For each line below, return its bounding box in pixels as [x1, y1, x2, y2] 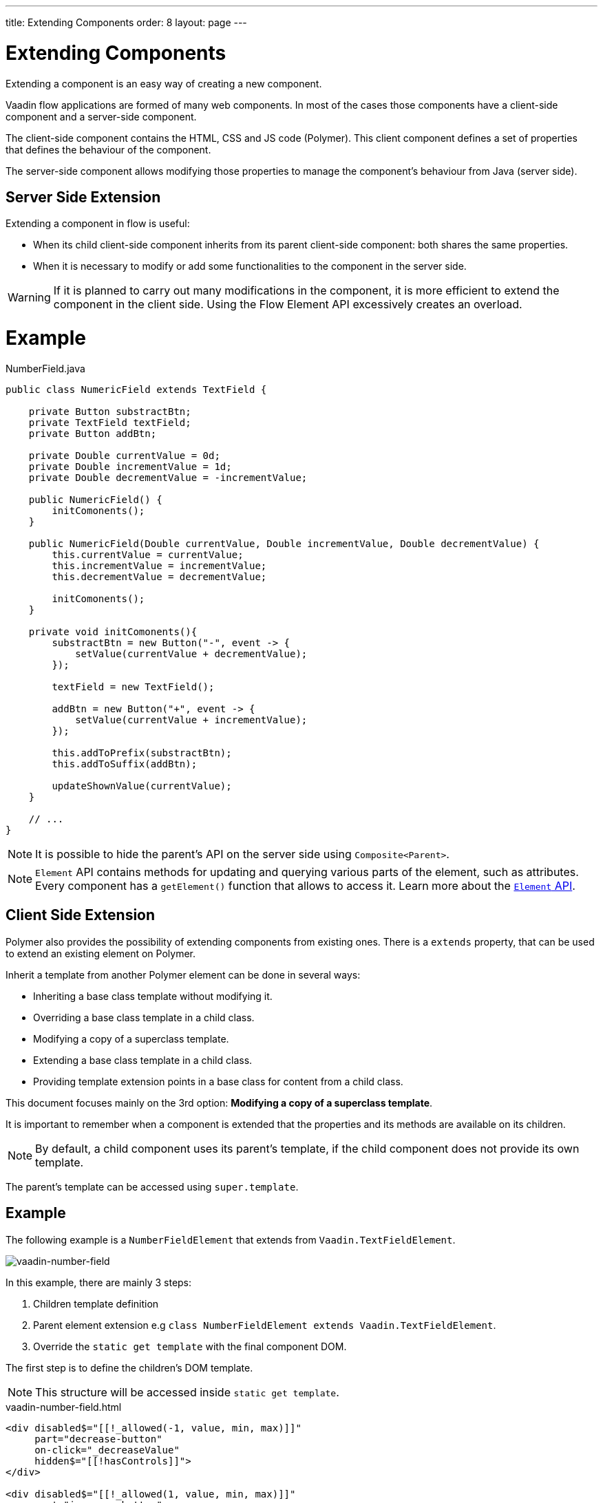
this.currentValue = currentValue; [52, 548, 244, 560]
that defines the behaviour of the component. [6, 143, 211, 156]
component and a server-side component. [6, 110, 197, 122]
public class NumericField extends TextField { [6, 383, 267, 395]
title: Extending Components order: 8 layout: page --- [6, 17, 247, 28]
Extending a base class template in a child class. [33, 1054, 253, 1066]
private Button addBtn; [28, 427, 157, 439]
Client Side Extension [6, 906, 156, 924]
